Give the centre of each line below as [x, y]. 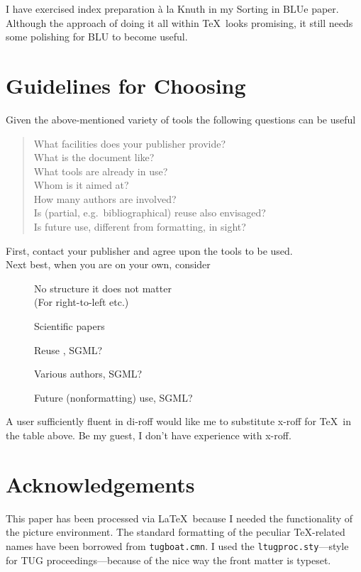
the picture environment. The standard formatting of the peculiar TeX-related [176, 532]
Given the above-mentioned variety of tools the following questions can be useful [181, 119]
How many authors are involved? [105, 198]
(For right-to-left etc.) [82, 302]
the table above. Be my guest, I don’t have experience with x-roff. [149, 435]
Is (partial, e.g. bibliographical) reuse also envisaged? [150, 213]
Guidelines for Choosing [126, 85]
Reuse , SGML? [68, 350]
